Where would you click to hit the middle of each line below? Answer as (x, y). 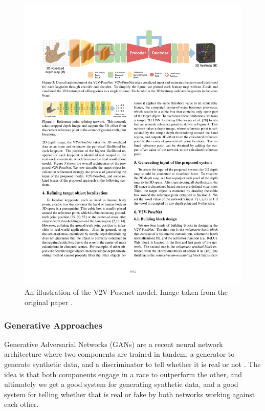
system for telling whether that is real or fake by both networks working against (130, 394)
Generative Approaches (53, 325)
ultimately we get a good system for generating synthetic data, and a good (121, 384)
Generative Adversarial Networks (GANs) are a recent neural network (114, 344)
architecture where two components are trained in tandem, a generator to (119, 354)
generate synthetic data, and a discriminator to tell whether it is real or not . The (132, 364)
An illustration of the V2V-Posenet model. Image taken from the (126, 292)
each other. (21, 404)
